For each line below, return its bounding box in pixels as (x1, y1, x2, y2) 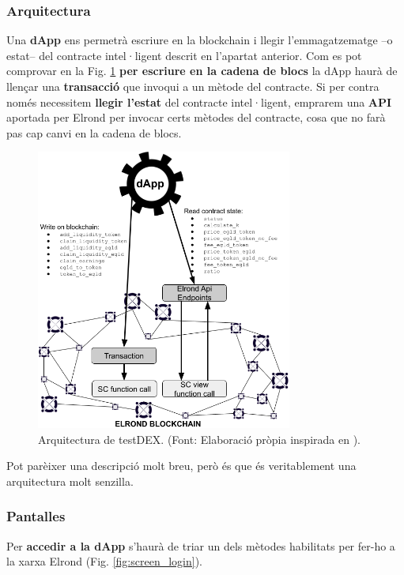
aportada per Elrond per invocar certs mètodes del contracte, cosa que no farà (6, 109, 386, 126)
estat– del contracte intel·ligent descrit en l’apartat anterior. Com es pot (6, 47, 362, 63)
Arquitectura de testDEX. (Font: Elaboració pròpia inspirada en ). (38, 430, 361, 447)
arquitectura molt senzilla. (6, 472, 134, 489)
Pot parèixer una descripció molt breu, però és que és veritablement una (6, 457, 357, 474)
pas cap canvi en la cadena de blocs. (6, 124, 182, 141)
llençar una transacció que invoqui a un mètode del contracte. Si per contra (6, 78, 379, 94)
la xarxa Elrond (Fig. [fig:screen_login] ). (6, 553, 202, 569)
